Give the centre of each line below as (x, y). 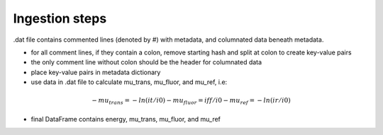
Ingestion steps (60, 18)
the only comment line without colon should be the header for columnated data (146, 62)
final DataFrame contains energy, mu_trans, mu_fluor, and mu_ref (126, 119)
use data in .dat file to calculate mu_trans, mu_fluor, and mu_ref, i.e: (129, 82)
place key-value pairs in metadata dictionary (96, 72)
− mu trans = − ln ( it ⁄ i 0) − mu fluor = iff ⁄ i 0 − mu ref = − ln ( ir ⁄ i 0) (191, 101)
